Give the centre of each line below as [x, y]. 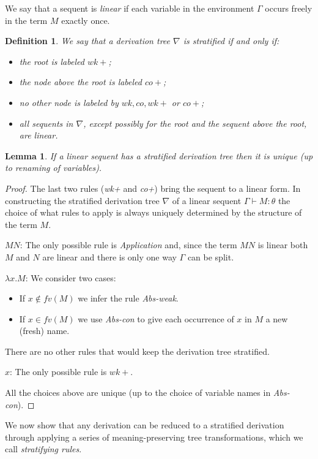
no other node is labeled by [69, 102]
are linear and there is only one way [109, 256]
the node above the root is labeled [80, 82]
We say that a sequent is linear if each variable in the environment [130, 8]
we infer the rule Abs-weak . [128, 298]
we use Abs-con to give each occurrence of [156, 318]
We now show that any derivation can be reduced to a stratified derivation [145, 425]
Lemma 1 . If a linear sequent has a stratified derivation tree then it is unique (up [159, 155]
